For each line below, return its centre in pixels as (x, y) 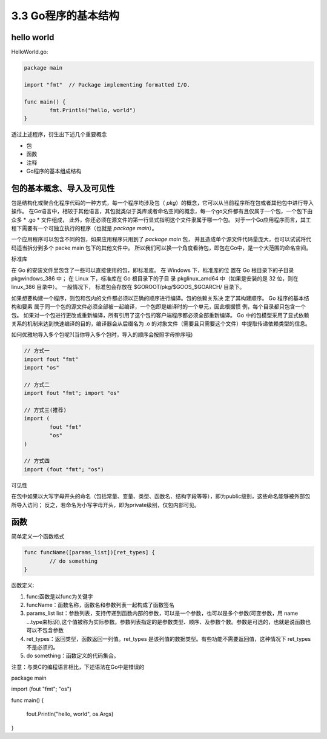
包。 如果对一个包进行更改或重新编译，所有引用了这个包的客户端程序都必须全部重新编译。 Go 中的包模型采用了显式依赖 (160, 315)
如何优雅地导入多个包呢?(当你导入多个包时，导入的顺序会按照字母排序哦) (102, 335)
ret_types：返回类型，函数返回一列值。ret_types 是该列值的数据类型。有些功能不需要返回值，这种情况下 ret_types (169, 638)
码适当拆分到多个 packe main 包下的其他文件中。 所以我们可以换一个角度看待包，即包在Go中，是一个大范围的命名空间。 (161, 248)
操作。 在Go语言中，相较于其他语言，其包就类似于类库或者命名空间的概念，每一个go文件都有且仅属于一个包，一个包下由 (162, 211)
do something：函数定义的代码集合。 (73, 656)
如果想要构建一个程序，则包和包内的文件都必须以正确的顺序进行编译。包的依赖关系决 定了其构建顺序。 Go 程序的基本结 (160, 298)
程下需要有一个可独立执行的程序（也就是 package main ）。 (84, 228)
